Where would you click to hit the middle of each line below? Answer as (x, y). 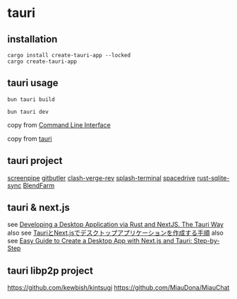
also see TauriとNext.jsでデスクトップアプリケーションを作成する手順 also (115, 233)
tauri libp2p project (50, 270)
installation (32, 39)
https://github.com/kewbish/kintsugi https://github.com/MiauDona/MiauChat (119, 288)
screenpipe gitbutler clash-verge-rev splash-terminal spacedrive (102, 177)
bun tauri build (31, 99)
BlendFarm (39, 185)
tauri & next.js (39, 207)
